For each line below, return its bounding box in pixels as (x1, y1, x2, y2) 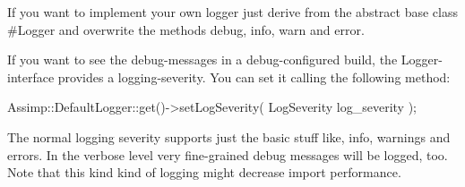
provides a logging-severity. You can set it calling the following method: (57, 67, 451, 86)
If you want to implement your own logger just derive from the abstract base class (7, 3, 458, 21)
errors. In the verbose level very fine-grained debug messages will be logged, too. (7, 145, 448, 164)
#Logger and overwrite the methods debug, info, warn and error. (7, 20, 365, 38)
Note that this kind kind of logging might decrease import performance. (7, 163, 401, 182)
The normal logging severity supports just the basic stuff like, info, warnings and (7, 127, 451, 146)
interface (7, 67, 55, 86)
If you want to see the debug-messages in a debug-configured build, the (7, 50, 398, 69)
